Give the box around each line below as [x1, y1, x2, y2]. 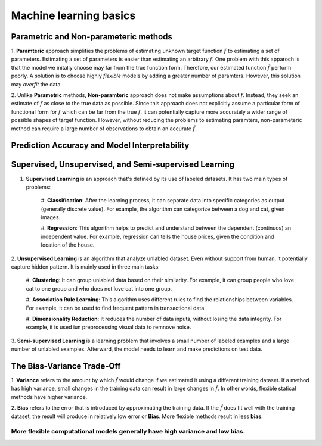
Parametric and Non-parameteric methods [11, 32, 173, 42]
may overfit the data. [11, 80, 63, 88]
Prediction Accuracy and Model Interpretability [11, 141, 190, 151]
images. [41, 214, 61, 221]
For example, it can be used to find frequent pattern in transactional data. [26, 304, 206, 311]
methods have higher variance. [11, 393, 88, 400]
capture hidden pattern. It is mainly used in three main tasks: [11, 263, 160, 270]
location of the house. [41, 241, 95, 248]
